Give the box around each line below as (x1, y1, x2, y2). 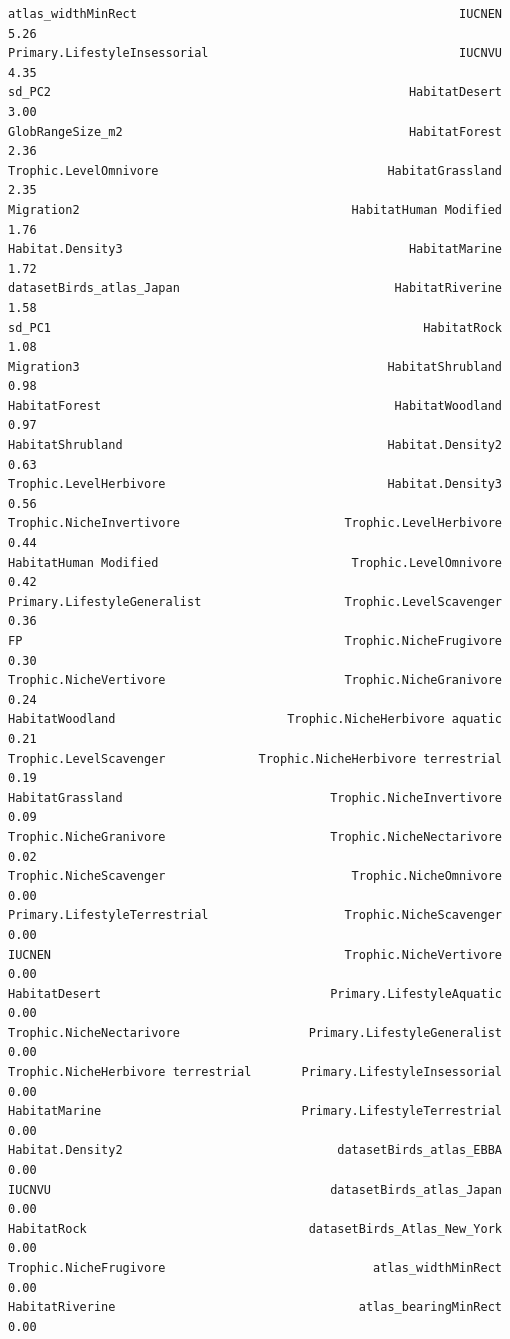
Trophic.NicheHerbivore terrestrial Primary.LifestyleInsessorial (8, 1065, 502, 1080)
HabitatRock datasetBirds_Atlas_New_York (8, 1221, 502, 1236)
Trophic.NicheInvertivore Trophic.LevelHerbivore (8, 516, 502, 531)
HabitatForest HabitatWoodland (8, 398, 502, 413)
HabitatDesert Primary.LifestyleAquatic (8, 986, 502, 1001)
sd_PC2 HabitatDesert (8, 85, 502, 100)
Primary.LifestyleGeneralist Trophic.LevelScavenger (8, 594, 502, 609)
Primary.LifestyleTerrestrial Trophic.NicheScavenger (8, 908, 502, 923)
